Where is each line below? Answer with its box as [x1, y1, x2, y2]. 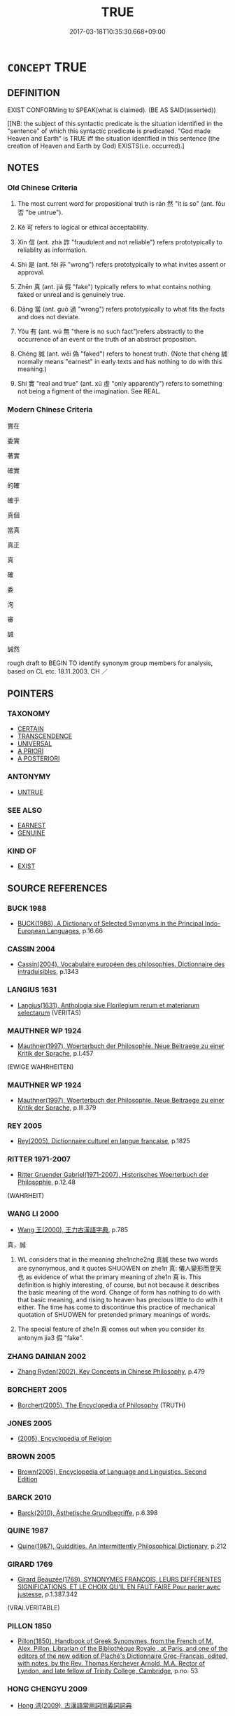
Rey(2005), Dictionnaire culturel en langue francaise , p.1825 [17, 1137, 191, 1145]
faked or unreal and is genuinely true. [17, 291, 126, 299]
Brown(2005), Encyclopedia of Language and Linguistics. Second [17, 1467, 207, 1476]
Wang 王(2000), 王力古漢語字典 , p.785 [17, 1226, 128, 1234]
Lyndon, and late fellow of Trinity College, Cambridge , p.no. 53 [17, 1667, 199, 1675]
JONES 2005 [7, 1418, 52, 1428]
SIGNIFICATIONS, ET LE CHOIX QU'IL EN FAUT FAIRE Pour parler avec [17, 1583, 221, 1591]
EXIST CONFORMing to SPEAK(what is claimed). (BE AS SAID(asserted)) [7, 106, 217, 114]
